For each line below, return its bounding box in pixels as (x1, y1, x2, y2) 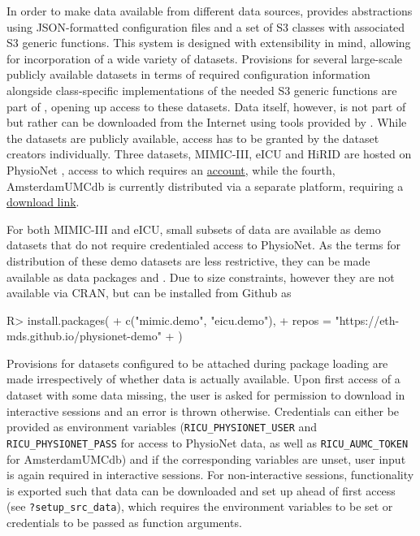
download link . (6, 193, 80, 210)
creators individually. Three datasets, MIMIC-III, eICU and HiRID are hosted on (6, 145, 412, 162)
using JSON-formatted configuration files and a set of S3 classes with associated (6, 18, 405, 35)
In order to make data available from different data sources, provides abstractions (6, 2, 413, 19)
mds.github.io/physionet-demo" (6, 327, 162, 344)
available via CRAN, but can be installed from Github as (6, 284, 292, 301)
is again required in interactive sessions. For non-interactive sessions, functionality (6, 466, 414, 483)
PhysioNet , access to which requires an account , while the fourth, (6, 161, 336, 178)
